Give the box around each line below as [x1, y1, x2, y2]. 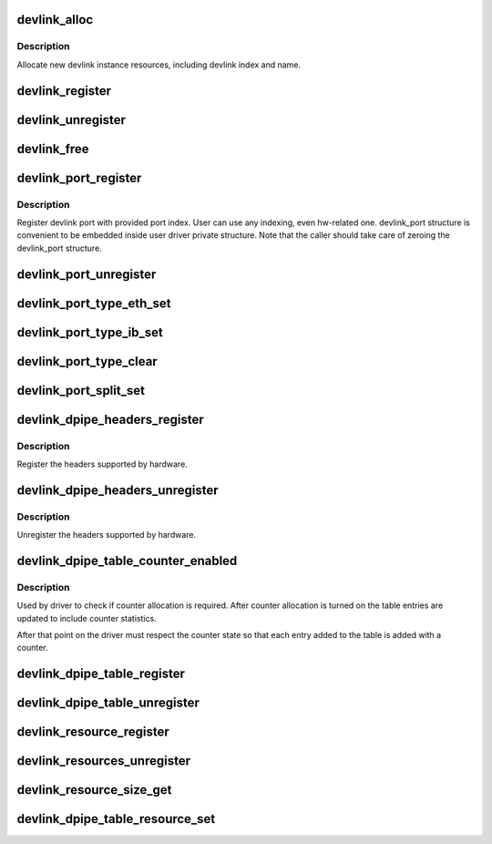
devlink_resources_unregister [16, 753, 191, 769]
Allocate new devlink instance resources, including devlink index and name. [16, 59, 301, 70]
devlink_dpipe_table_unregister [16, 695, 200, 711]
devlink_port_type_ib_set [16, 324, 163, 340]
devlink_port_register [16, 170, 142, 186]
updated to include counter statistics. [16, 612, 157, 623]
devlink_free [16, 141, 90, 157]
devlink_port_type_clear [16, 354, 159, 369]
